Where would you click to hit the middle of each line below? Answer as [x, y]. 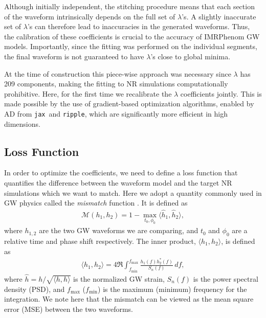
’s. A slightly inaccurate [219, 16]
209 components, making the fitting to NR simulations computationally [116, 84]
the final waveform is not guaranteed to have [74, 56]
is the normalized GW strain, [119, 278]
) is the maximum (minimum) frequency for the [172, 289]
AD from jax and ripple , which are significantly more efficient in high [116, 113]
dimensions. [22, 123]
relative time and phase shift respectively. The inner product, [100, 241]
